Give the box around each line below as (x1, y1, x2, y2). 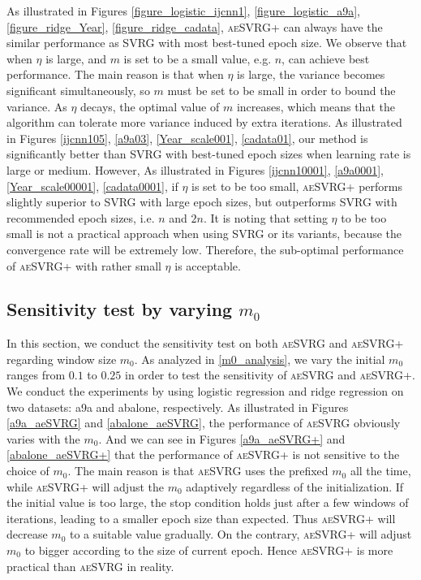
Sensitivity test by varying (6, 296, 233, 322)
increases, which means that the (236, 97, 395, 115)
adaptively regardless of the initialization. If (186, 478, 404, 495)
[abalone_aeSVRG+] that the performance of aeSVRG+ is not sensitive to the (6, 446, 400, 463)
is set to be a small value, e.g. (123, 50, 272, 67)
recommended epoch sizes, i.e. (6, 209, 155, 226)
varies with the (6, 430, 80, 447)
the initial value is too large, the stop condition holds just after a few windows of (6, 494, 409, 511)
